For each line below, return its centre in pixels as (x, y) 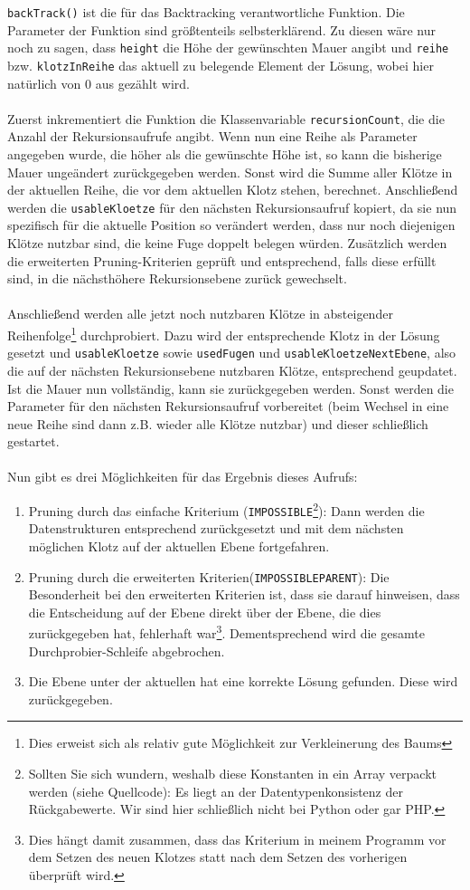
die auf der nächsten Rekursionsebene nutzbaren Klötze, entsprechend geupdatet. (232, 370)
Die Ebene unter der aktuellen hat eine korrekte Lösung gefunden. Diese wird (243, 681)
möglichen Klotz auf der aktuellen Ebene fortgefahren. (179, 545)
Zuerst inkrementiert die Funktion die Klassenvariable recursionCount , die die (226, 118)
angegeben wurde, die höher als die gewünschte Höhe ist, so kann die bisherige (225, 154)
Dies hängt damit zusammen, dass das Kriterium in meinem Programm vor (237, 839)
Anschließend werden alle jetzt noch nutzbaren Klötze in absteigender (200, 314)
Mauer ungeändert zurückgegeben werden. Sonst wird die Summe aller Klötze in (230, 172)
